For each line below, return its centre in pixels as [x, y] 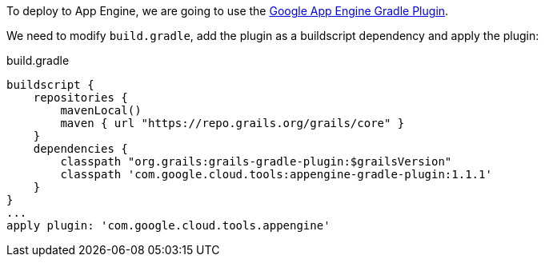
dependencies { [80, 149]
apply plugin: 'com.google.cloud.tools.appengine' [168, 225]
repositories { [80, 98]
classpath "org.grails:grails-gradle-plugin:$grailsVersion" [256, 161]
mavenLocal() [101, 110]
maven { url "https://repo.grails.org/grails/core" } [232, 123]
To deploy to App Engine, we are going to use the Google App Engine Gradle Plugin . [228, 11]
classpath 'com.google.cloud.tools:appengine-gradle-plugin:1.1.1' [276, 174]
